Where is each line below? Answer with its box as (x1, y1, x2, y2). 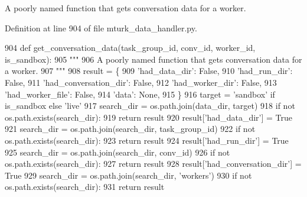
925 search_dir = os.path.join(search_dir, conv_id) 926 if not (5, 146, 230, 158)
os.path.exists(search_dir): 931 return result (5, 180, 165, 193)
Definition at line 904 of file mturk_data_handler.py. (5, 21, 197, 34)
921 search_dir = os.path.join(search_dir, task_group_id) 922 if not (5, 122, 256, 135)
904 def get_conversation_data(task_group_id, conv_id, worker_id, (5, 41, 256, 54)
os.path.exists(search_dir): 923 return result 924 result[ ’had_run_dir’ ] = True (5, 134, 289, 146)
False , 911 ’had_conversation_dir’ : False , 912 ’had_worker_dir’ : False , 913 (5, 76, 277, 88)
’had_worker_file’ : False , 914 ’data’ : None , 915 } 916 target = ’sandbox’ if (5, 88, 275, 100)
